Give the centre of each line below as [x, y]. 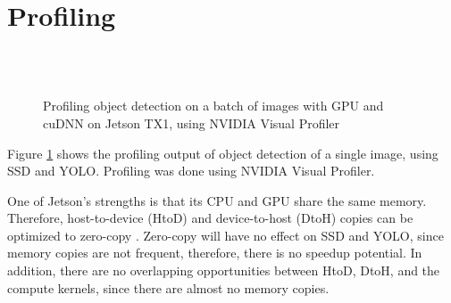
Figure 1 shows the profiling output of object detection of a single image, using [223, 153]
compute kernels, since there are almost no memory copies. [168, 287]
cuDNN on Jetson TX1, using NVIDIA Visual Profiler [192, 123]
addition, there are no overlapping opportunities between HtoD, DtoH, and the [224, 270]
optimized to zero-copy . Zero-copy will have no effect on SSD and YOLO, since [225, 235]
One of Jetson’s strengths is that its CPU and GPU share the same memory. [217, 200]
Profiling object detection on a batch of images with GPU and [213, 106]
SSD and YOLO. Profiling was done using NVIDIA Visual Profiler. [191, 171]
